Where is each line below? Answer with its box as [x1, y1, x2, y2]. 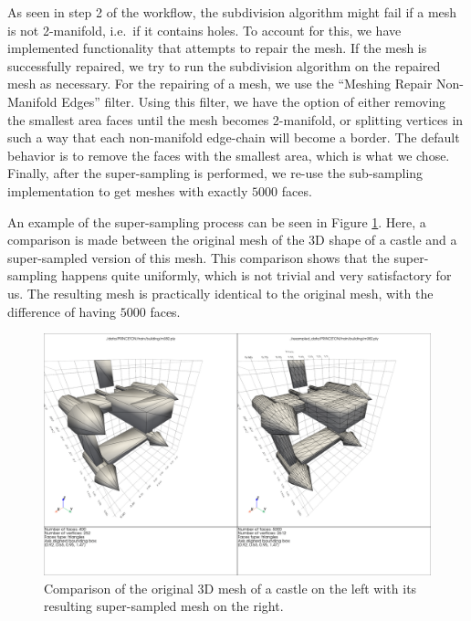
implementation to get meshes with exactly [7, 181, 248, 200]
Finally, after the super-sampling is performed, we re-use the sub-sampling [7, 163, 424, 183]
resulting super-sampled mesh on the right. [44, 596, 284, 616]
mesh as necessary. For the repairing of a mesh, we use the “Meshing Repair [7, 74, 433, 93]
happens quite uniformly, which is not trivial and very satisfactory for [61, 266, 452, 285]
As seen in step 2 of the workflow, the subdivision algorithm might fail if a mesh [7, 3, 457, 21]
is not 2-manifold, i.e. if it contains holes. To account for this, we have [7, 20, 402, 39]
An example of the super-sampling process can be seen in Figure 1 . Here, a [7, 212, 426, 231]
